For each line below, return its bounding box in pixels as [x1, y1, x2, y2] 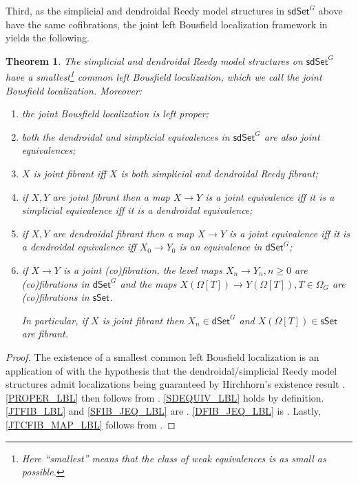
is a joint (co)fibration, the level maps [63, 262, 222, 277]
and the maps [120, 276, 177, 290]
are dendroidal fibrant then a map [52, 226, 194, 240]
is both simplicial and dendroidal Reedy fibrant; [120, 166, 318, 180]
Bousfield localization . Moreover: [6, 83, 143, 97]
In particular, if [21, 313, 88, 327]
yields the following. [6, 30, 89, 45]
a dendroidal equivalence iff [21, 239, 136, 254]
